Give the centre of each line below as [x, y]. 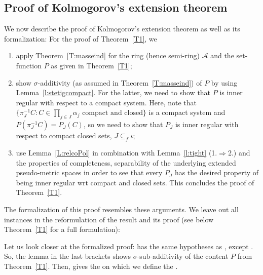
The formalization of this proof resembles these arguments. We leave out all [121, 209]
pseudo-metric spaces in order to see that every [89, 172]
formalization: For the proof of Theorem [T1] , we [81, 38]
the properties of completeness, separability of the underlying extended [126, 162]
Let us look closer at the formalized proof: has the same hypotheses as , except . [129, 246]
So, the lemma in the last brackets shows [67, 256]
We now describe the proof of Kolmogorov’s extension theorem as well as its [122, 29]
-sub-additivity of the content [183, 256]
